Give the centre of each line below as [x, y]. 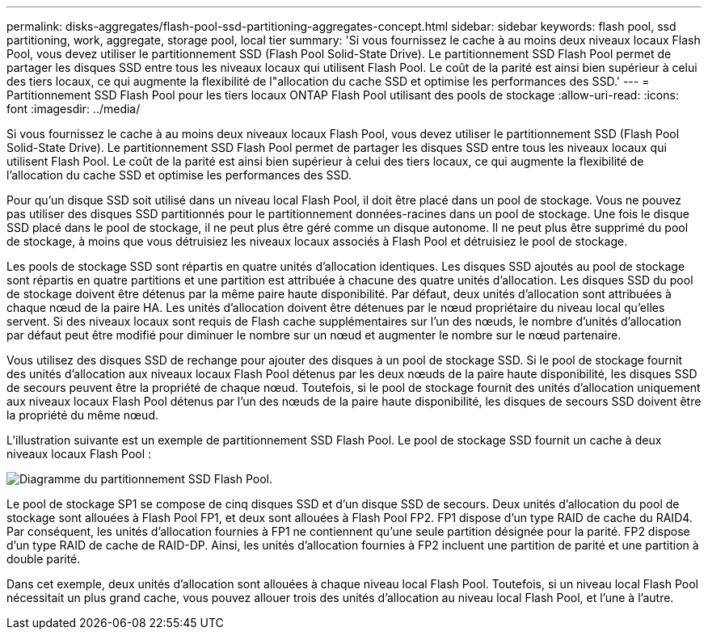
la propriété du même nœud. [82, 415]
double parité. [44, 559]
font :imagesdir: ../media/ [74, 109]
